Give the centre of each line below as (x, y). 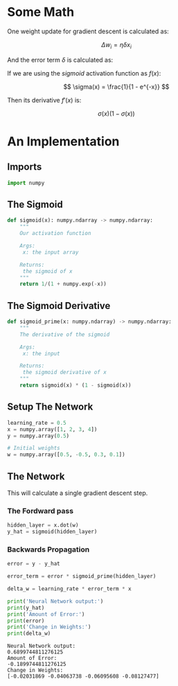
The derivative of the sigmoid (65, 334)
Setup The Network (50, 407)
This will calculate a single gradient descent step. (78, 493)
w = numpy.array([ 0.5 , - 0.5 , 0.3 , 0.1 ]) (66, 455)
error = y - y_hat (34, 564)
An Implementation (63, 141)
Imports (25, 167)
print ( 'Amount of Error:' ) (46, 614)
